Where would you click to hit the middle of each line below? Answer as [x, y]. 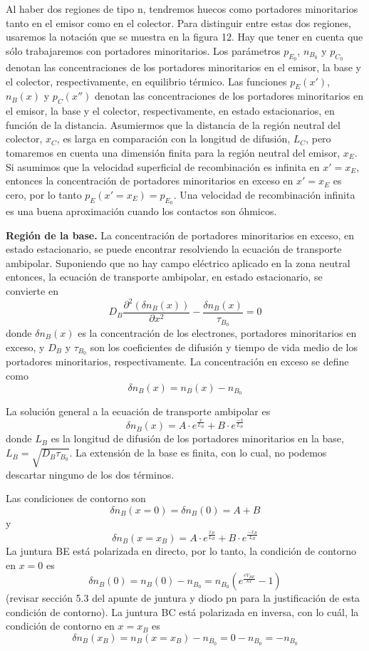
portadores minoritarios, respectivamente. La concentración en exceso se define [177, 361]
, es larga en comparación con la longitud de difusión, [173, 139]
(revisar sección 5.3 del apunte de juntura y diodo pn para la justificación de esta [183, 598]
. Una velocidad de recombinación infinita [264, 194]
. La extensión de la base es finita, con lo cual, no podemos [198, 453]
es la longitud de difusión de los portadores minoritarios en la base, [197, 438]
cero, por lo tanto [44, 194]
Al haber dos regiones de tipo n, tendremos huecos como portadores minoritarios [182, 9]
